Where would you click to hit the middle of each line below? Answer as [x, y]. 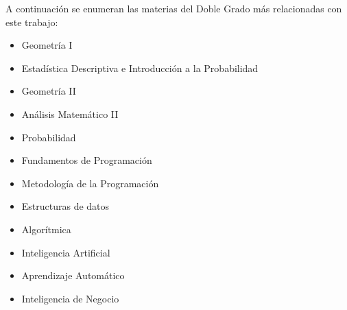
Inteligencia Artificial [66, 252]
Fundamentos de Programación [87, 160]
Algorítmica [46, 229]
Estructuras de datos [65, 206]
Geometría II [49, 91]
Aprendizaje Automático [73, 275]
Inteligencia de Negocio [70, 298]
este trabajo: [32, 22]
